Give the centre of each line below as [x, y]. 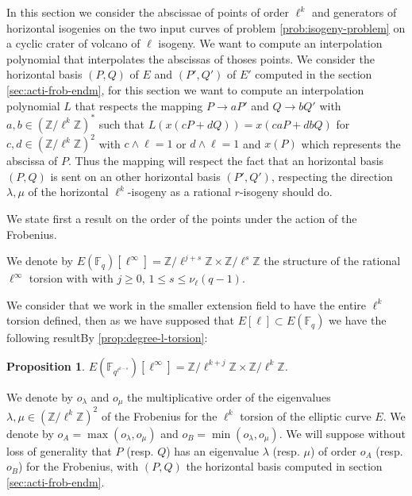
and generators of [354, 12]
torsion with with [71, 278]
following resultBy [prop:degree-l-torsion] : [107, 338]
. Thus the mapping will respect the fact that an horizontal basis [226, 161]
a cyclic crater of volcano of [73, 43]
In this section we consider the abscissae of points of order [148, 12]
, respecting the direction [332, 176]
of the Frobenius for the [159, 415]
